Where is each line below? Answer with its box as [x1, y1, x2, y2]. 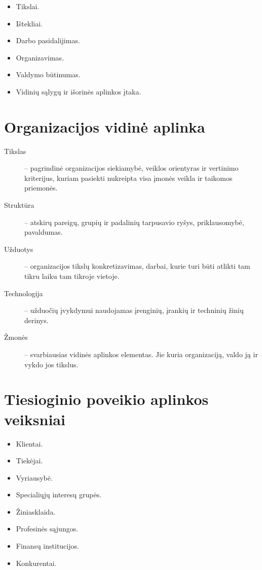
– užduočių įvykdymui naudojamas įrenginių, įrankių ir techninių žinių [24, 305, 244, 315]
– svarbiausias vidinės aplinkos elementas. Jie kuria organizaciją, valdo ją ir [24, 349, 258, 359]
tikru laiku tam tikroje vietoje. [24, 271, 120, 281]
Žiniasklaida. [16, 506, 56, 517]
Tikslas [4, 145, 26, 156]
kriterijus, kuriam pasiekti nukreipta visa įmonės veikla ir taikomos [24, 172, 233, 183]
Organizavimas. [16, 52, 64, 62]
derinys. [24, 314, 49, 325]
